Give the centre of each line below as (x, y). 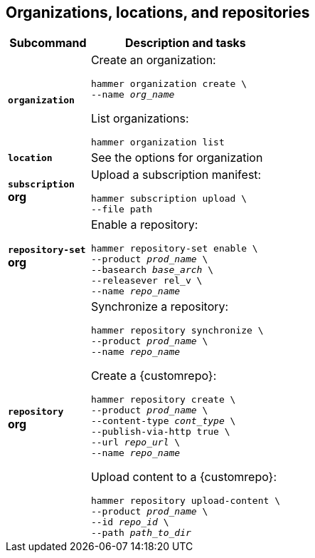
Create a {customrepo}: (154, 376)
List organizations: (140, 119)
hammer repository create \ (163, 400)
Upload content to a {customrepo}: (184, 477)
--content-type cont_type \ (163, 421)
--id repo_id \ (130, 522)
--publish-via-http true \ (160, 432)
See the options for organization (177, 158)
